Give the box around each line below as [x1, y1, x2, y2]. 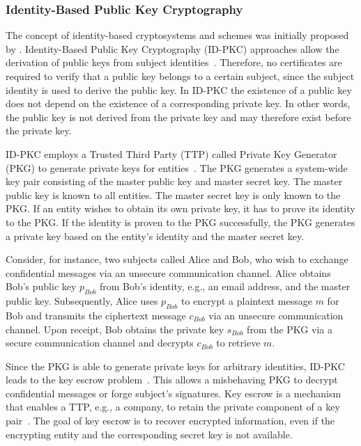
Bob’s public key [6, 279, 77, 294]
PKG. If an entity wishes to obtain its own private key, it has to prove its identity [6, 201, 355, 216]
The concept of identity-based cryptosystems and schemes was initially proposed [6, 28, 349, 42]
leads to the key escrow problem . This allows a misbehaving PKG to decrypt [6, 372, 338, 387]
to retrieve [216, 335, 261, 350]
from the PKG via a [247, 321, 332, 336]
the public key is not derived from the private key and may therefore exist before [6, 109, 351, 124]
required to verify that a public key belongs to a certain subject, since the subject [6, 69, 355, 83]
